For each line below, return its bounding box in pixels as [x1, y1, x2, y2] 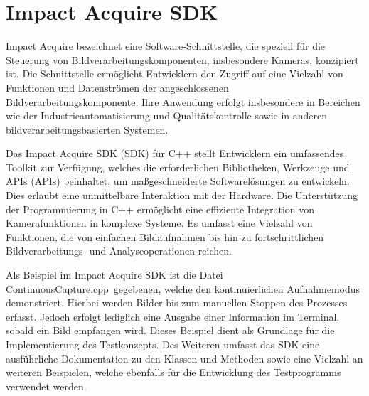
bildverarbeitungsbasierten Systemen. [6, 122, 169, 137]
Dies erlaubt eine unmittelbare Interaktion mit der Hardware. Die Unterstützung [6, 188, 358, 203]
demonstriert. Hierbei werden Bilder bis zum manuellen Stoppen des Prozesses [6, 295, 348, 310]
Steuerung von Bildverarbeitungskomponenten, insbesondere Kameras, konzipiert [6, 52, 359, 67]
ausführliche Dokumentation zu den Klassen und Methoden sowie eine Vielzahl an [6, 350, 363, 365]
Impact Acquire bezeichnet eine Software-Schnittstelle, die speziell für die [6, 38, 326, 53]
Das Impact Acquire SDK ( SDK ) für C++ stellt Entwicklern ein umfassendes [6, 146, 344, 161]
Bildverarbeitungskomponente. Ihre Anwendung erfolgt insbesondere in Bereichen [6, 94, 360, 109]
